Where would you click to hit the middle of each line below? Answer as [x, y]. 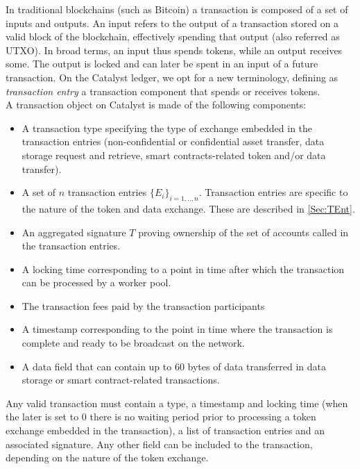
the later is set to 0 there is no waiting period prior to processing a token [161, 417]
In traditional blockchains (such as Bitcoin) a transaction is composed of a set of [177, 9]
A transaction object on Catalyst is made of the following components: [156, 105]
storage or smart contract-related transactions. [121, 380]
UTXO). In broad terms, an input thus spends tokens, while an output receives [174, 50]
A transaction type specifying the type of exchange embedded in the [167, 127]
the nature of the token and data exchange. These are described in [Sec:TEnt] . [188, 208]
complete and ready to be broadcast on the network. [133, 343]
